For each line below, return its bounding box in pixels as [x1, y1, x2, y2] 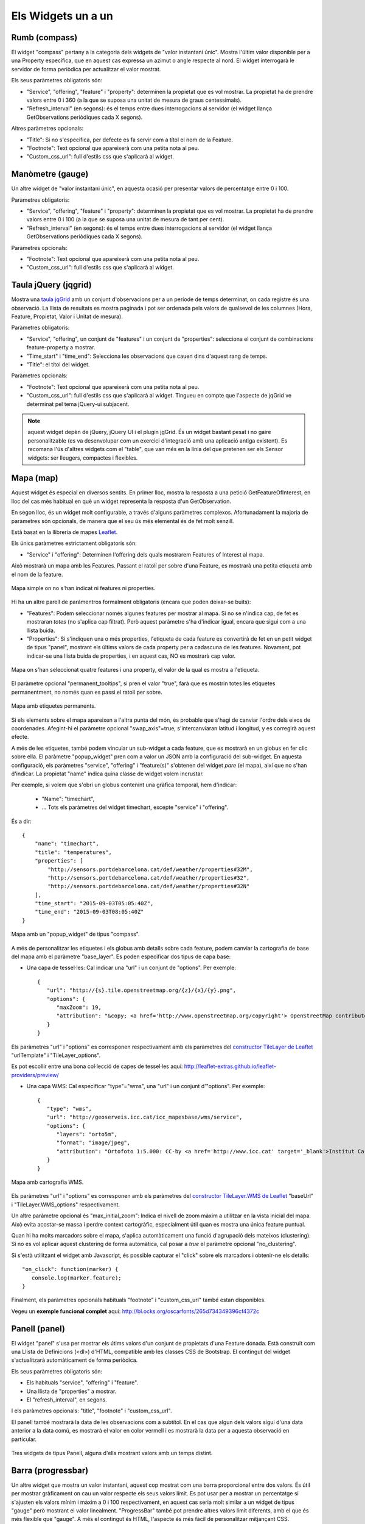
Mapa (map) [11, 473, 58, 483]
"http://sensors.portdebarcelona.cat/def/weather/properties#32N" [47, 883, 250, 890]
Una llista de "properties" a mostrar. [26, 1387, 117, 1395]
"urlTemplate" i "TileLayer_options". [11, 1052, 100, 1059]
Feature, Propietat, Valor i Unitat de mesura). [11, 313, 123, 320]
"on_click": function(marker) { [22, 1266, 119, 1273]
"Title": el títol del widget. [26, 361, 90, 368]
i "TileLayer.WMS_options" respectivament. [11, 1201, 120, 1208]
